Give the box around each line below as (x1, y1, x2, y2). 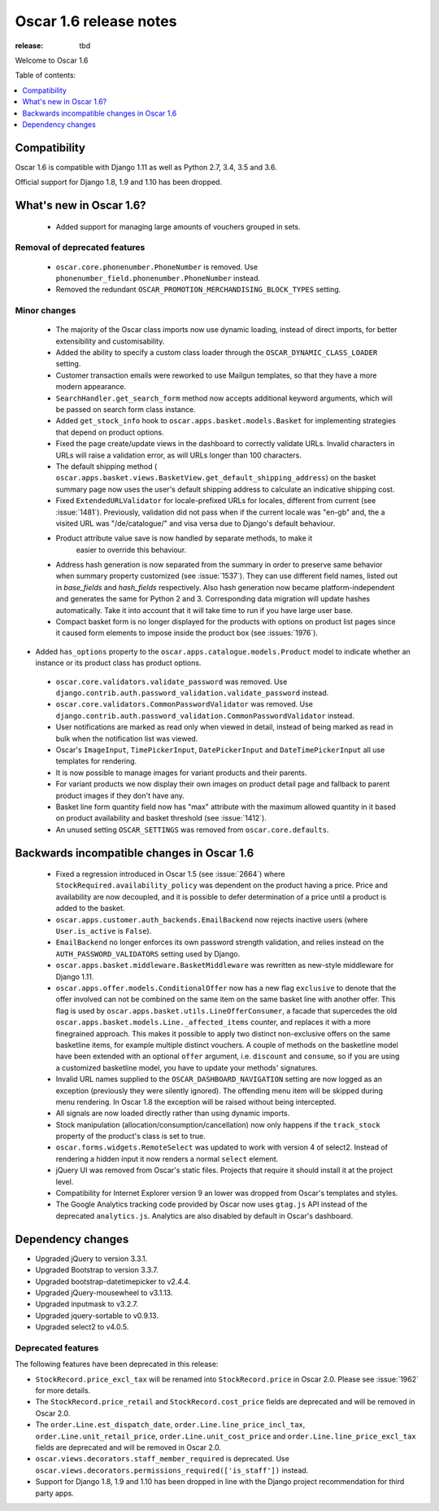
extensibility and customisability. (55, 336, 165, 346)
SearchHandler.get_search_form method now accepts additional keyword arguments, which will (55, 393, 393, 403)
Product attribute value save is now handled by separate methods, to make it (55, 533, 313, 543)
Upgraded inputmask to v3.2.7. (35, 1299, 138, 1309)
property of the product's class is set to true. (55, 1132, 206, 1141)
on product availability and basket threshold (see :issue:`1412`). (55, 813, 267, 823)
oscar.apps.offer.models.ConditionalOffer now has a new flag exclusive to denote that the (55, 983, 397, 992)
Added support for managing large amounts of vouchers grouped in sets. (55, 221, 301, 231)
